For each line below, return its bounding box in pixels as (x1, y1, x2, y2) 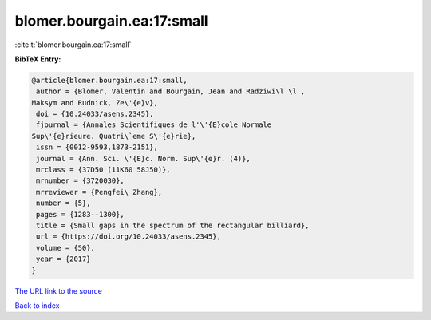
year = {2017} (36, 255, 91, 263)
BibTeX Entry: (14, 54, 61, 64)
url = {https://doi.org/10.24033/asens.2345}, (36, 232, 221, 241)
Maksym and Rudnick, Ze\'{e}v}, (31, 98, 159, 107)
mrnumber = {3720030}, (36, 176, 125, 185)
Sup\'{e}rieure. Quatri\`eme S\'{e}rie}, (31, 132, 196, 140)
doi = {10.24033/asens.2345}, (36, 109, 155, 119)
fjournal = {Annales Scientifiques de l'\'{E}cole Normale (36, 120, 272, 129)
